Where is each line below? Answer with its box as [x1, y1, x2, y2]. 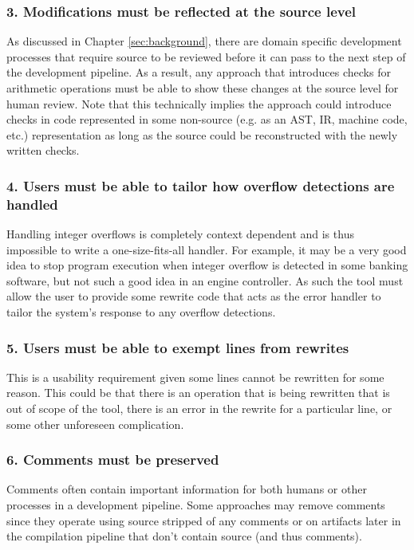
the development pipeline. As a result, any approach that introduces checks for [6, 64, 391, 81]
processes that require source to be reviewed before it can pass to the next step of [6, 48, 406, 65]
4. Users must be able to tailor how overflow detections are [6, 175, 395, 195]
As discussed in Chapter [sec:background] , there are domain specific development [6, 33, 402, 49]
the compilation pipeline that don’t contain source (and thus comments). [6, 528, 362, 544]
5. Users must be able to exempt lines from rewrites [6, 337, 349, 357]
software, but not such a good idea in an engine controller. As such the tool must [6, 272, 404, 289]
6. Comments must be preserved [6, 450, 219, 469]
